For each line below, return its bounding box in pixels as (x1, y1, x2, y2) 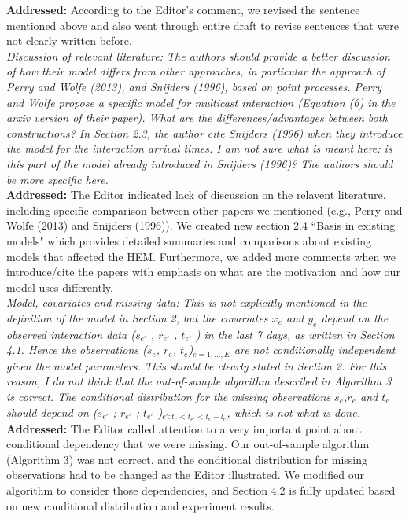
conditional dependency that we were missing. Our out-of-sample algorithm (6, 436, 370, 452)
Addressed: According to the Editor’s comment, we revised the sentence (6, 2, 360, 17)
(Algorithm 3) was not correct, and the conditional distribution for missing (6, 451, 368, 467)
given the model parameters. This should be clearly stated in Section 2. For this (6, 357, 387, 374)
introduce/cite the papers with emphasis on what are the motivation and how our (6, 263, 400, 280)
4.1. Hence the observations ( (6, 341, 147, 358)
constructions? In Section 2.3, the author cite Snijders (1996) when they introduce (6, 124, 403, 141)
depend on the (321, 309, 389, 326)
